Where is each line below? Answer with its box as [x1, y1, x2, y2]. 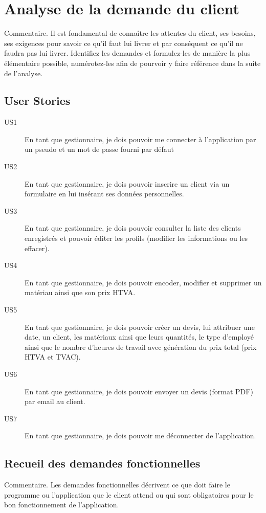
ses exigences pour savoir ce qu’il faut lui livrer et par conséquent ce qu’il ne [4, 37, 243, 48]
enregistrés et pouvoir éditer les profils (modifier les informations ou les [25, 233, 248, 243]
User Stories [4, 93, 71, 108]
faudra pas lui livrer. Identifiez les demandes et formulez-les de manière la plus [4, 48, 251, 58]
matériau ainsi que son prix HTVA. [25, 287, 136, 298]
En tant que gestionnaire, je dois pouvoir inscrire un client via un [25, 178, 230, 189]
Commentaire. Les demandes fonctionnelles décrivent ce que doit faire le [4, 479, 230, 490]
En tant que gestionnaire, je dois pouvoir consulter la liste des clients [25, 222, 241, 233]
